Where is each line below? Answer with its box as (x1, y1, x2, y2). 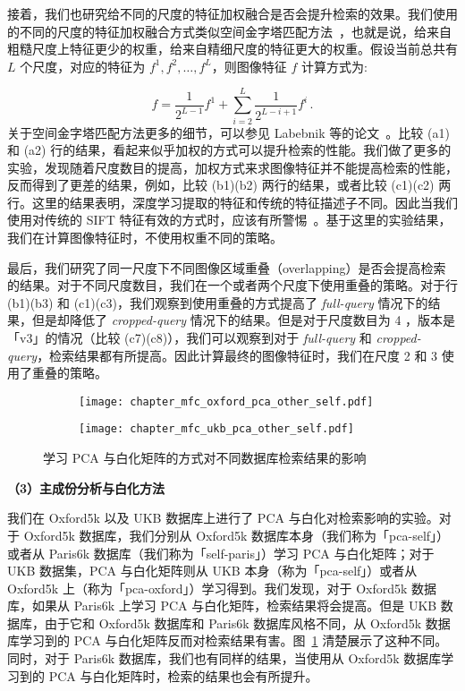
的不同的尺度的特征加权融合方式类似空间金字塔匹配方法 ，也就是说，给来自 (7, 21, 452, 40)
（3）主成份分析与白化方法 (7, 478, 165, 497)
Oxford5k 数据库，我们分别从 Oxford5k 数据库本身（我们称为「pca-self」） (23, 525, 450, 544)
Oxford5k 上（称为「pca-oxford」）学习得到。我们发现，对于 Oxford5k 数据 (7, 578, 437, 597)
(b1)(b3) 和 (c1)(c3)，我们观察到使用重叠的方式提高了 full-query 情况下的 (7, 293, 428, 311)
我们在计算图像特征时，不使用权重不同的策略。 (7, 228, 283, 247)
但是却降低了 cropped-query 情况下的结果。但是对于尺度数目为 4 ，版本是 (31, 311, 456, 329)
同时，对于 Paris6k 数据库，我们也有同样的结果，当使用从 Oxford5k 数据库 (7, 649, 442, 668)
